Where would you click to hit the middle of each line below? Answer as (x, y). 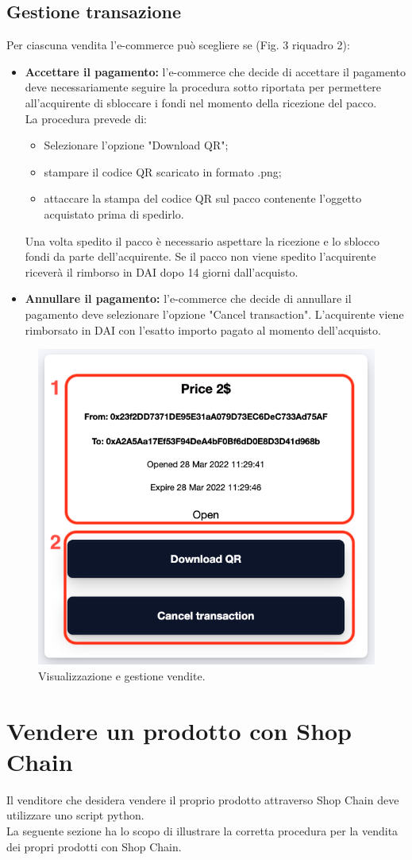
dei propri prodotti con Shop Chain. (94, 846)
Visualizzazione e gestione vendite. (122, 675)
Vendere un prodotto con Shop (179, 730)
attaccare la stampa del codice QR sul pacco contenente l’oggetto (203, 198)
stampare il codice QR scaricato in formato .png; (163, 171)
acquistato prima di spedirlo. (114, 213)
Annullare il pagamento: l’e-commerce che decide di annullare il (188, 298)
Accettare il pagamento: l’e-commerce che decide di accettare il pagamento (216, 71)
